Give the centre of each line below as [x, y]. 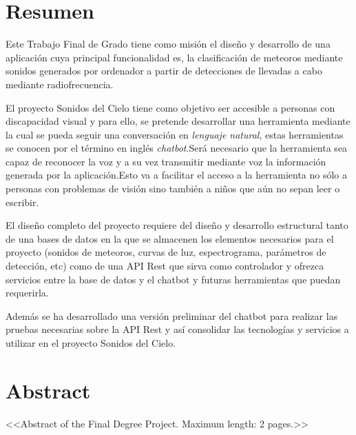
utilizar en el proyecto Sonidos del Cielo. [91, 343]
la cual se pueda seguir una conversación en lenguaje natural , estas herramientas [175, 134]
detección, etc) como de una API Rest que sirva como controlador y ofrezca [165, 266]
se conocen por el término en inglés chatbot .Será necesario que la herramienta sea [177, 148]
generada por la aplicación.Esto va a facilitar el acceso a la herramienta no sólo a [177, 175]
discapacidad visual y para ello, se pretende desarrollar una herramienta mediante [178, 121]
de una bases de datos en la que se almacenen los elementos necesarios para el [170, 238]
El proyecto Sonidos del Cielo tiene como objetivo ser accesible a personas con [170, 107]
